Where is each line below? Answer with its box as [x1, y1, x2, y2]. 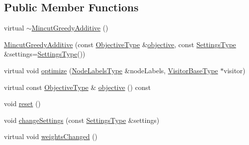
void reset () [4, 98, 41, 109]
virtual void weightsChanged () [4, 131, 98, 142]
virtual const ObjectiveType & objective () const [4, 82, 151, 92]
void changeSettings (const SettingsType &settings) [4, 115, 160, 125]
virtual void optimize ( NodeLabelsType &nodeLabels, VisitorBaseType [4, 65, 218, 75]
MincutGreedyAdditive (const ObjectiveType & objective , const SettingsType [4, 39, 236, 49]
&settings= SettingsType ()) [4, 49, 85, 59]
